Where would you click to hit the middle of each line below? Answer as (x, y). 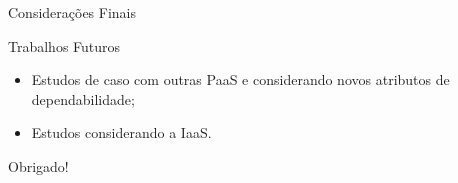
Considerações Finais (72, 12)
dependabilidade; (83, 98)
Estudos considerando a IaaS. (121, 132)
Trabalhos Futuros (64, 45)
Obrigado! (38, 165)
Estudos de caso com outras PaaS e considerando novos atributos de (240, 79)
